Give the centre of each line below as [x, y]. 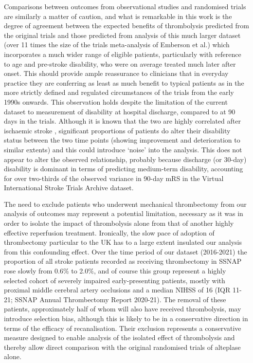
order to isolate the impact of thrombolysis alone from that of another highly [119, 223]
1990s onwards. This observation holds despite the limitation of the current [116, 101]
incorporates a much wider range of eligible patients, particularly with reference [123, 54]
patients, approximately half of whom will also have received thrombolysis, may [123, 309]
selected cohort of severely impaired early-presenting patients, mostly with [115, 280]
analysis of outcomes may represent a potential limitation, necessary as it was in [124, 213]
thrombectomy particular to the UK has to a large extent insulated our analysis [123, 242]
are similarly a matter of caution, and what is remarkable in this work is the [118, 16]
